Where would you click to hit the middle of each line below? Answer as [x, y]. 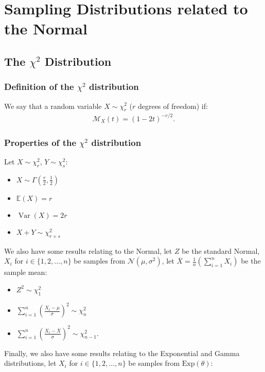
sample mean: [26, 272]
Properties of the [40, 142]
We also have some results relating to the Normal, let [88, 250]
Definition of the [39, 87]
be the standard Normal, [221, 250]
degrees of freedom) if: [173, 106]
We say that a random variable [53, 106]
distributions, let [30, 363]
